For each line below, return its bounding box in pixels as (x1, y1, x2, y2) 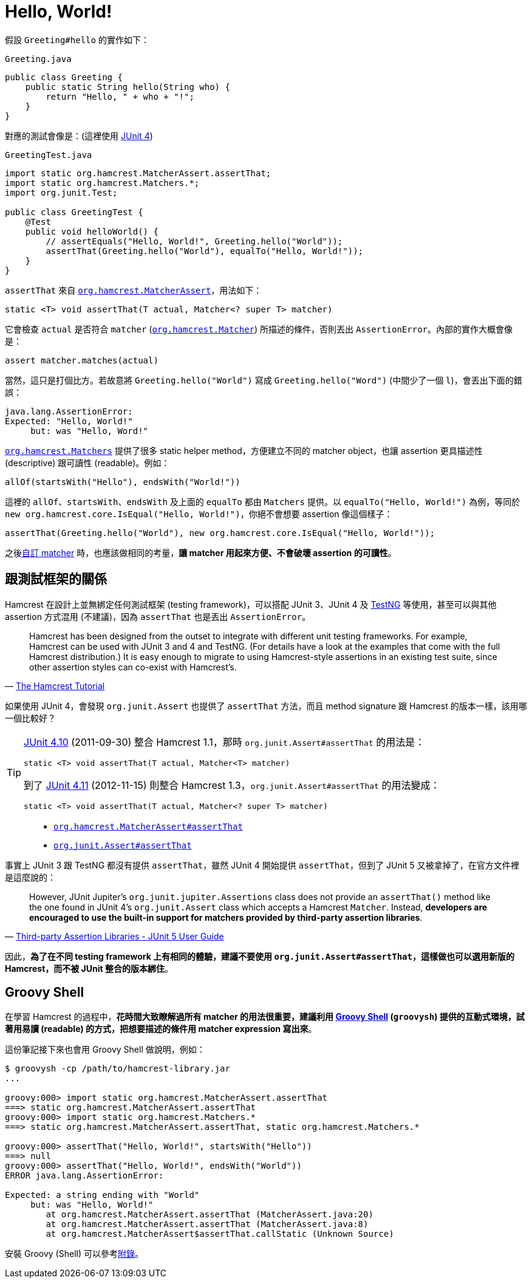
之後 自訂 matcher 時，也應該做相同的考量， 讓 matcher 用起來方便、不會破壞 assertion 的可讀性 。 (5, 547, 397, 558)
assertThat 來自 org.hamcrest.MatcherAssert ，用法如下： (5, 284, 262, 295)
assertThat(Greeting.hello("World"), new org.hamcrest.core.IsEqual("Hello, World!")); (5, 528, 435, 538)
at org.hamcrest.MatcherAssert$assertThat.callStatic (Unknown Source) (46, 1229, 394, 1239)
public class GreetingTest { (5, 207, 143, 217)
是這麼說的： (5, 872, 56, 882)
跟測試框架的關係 (5, 571, 107, 587)
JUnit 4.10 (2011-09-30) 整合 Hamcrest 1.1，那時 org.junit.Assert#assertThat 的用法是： (24, 735, 425, 748)
